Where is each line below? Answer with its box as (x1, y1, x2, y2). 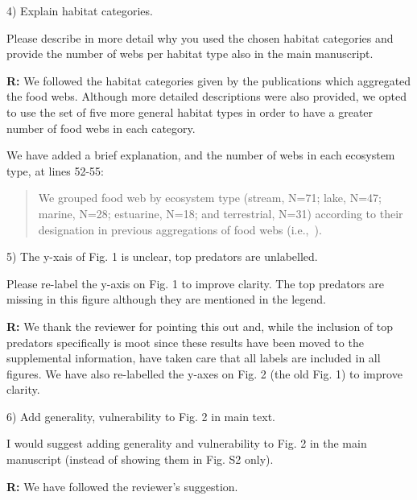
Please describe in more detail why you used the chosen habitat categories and (6, 29, 394, 46)
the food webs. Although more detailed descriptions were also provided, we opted (6, 88, 407, 105)
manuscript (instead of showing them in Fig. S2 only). (6, 451, 274, 468)
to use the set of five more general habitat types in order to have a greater (6, 103, 374, 120)
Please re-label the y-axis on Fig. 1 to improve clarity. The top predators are (6, 275, 385, 291)
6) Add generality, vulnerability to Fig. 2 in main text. (6, 407, 275, 424)
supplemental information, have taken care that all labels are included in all (6, 349, 381, 366)
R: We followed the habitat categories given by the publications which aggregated (6, 72, 411, 89)
